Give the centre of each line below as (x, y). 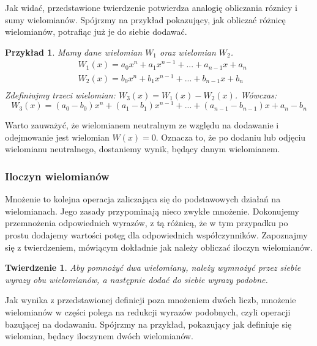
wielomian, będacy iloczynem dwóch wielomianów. (99, 336)
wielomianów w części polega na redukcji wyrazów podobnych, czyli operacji (148, 312)
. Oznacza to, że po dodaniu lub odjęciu (231, 137)
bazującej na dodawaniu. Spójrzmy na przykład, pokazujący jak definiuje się (148, 324)
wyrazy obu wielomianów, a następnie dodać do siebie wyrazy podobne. (136, 279)
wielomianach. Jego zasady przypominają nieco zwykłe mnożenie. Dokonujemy (152, 211)
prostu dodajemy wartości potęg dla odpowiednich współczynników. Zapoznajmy (156, 235)
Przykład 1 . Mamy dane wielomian (74, 52)
